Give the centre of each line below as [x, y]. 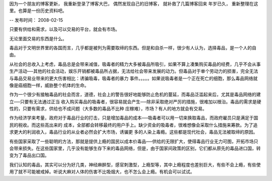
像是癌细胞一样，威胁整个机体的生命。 [49, 85]
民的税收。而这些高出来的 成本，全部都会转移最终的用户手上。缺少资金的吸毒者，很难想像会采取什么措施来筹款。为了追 [133, 125]
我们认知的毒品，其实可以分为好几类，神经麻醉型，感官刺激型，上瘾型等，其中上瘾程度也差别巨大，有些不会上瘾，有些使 [135, 164]
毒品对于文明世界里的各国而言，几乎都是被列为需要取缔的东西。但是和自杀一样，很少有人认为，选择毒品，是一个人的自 [133, 47]
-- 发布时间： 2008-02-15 [36, 20]
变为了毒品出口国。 [29, 155]
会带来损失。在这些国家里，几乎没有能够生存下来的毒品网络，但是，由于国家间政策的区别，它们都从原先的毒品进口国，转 [135, 148]
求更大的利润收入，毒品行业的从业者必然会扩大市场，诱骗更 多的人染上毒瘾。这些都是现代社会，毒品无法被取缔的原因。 [133, 132]
